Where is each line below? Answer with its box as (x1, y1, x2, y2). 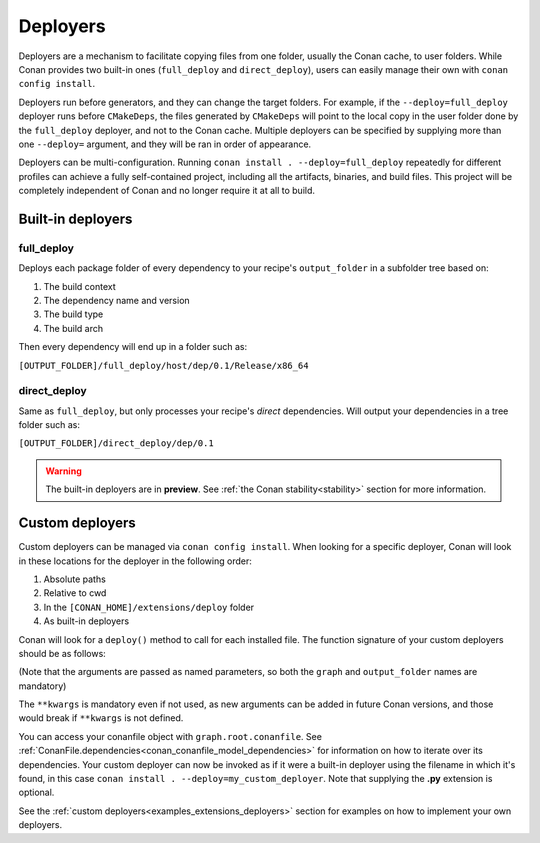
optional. (18, 786, 55, 799)
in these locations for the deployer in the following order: (18, 555, 252, 567)
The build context (43, 280, 117, 292)
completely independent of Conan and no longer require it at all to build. (18, 185, 315, 197)
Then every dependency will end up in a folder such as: (18, 341, 248, 353)
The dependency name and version (43, 295, 190, 306)
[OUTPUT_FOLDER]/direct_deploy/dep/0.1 (18, 438, 214, 449)
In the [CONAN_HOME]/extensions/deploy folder (43, 601, 255, 613)
